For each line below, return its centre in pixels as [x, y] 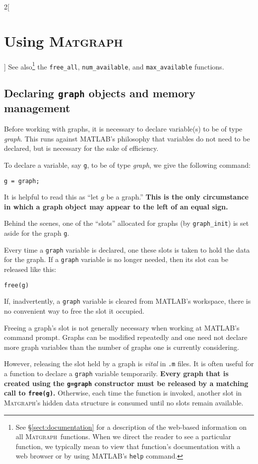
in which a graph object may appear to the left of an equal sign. [116, 206]
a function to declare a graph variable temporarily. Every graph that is [116, 373]
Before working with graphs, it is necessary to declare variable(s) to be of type [123, 129]
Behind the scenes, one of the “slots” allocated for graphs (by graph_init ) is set [127, 223]
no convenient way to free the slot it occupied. [74, 311]
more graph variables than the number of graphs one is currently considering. [122, 347]
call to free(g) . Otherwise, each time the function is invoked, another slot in [123, 393]
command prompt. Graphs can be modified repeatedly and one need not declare [126, 337]
